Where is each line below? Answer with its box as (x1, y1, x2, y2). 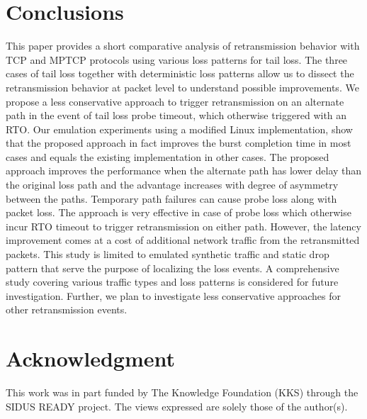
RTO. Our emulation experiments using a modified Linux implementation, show (6, 121, 353, 136)
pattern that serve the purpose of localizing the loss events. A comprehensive (6, 260, 339, 275)
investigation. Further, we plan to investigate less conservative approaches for (6, 288, 341, 303)
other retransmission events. (6, 302, 128, 317)
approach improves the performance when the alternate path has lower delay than (6, 163, 362, 178)
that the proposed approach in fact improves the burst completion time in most (6, 135, 351, 150)
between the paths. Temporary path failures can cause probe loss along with (6, 191, 337, 206)
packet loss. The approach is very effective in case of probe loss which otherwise (6, 205, 351, 220)
